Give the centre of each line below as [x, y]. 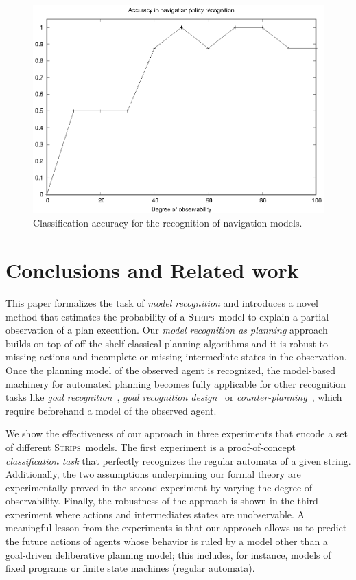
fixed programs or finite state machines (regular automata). [130, 568]
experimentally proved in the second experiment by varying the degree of [159, 487]
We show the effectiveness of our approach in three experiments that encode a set [177, 433]
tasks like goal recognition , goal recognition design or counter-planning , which [174, 397]
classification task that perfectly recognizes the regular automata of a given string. [178, 460]
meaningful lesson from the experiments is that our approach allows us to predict [176, 527]
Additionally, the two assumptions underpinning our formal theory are [153, 474]
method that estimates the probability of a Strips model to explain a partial [167, 316]
